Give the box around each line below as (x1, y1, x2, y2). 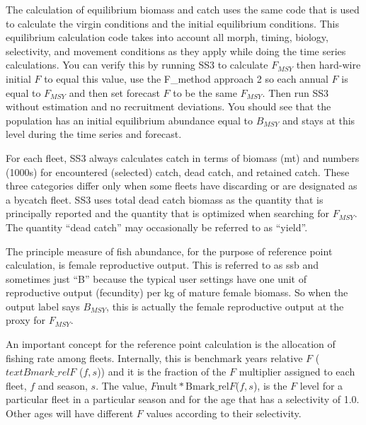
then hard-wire (296, 57, 361, 72)
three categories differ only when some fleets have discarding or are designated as (6, 178, 358, 193)
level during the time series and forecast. (6, 127, 182, 141)
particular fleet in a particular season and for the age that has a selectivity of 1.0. (6, 392, 360, 407)
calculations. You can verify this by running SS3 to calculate (6, 57, 268, 72)
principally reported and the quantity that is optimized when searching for (6, 206, 329, 221)
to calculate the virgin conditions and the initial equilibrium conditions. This (6, 16, 339, 30)
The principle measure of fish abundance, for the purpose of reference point (6, 243, 333, 258)
